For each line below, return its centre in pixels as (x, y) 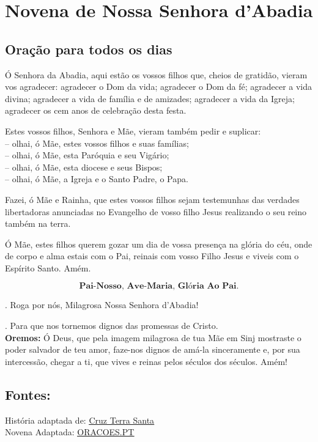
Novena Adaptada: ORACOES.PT (70, 432)
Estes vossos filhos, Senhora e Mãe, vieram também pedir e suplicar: (133, 131)
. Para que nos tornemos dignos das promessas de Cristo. (112, 326)
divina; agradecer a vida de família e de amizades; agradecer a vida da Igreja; (150, 98)
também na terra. (38, 223)
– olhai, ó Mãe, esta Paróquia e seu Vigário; (87, 155)
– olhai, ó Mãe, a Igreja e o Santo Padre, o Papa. (97, 179)
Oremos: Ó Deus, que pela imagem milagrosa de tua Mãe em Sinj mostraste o (153, 337)
